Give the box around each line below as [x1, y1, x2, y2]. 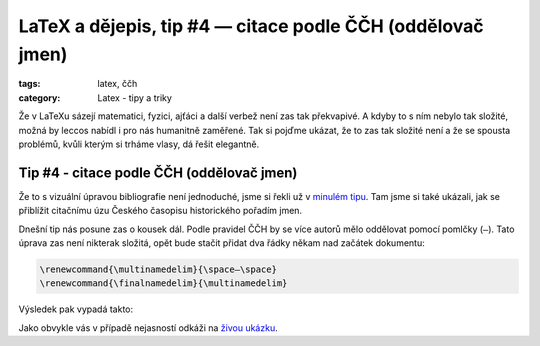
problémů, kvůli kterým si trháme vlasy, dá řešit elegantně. [18, 138, 260, 150]
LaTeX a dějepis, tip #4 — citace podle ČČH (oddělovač [18, 15, 484, 37]
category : [18, 91, 61, 104]
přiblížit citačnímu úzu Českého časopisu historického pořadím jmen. [18, 205, 303, 217]
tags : [18, 78, 41, 90]
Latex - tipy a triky [97, 91, 172, 104]
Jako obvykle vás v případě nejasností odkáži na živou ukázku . [18, 321, 279, 334]
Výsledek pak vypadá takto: [18, 303, 134, 315]
